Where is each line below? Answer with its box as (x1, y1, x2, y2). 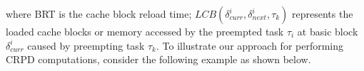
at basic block (297, 24, 358, 38)
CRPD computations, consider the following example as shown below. (6, 52, 311, 67)
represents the (292, 6, 353, 21)
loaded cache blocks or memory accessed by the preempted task (6, 24, 284, 38)
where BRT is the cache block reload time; (6, 6, 192, 21)
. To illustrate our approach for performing (156, 38, 344, 53)
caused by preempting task (27, 38, 145, 53)
